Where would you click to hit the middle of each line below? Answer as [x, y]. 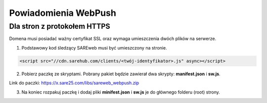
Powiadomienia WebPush [63, 13]
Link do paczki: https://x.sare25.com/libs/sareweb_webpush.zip [74, 83]
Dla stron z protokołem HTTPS [60, 26]
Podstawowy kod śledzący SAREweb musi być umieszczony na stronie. [94, 48]
